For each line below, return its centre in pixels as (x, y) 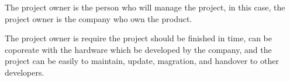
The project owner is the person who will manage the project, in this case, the (145, 7)
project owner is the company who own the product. (99, 18)
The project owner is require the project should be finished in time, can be (138, 38)
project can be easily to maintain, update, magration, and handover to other (142, 61)
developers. (25, 72)
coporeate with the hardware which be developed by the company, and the (138, 49)
